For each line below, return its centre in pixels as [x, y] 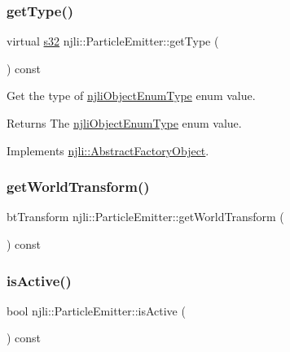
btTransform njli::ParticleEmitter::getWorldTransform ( [145, 217]
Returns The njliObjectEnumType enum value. [124, 123]
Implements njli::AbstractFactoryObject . [108, 150]
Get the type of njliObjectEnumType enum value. [131, 96]
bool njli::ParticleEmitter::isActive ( [96, 310]
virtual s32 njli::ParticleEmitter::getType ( [113, 41]
